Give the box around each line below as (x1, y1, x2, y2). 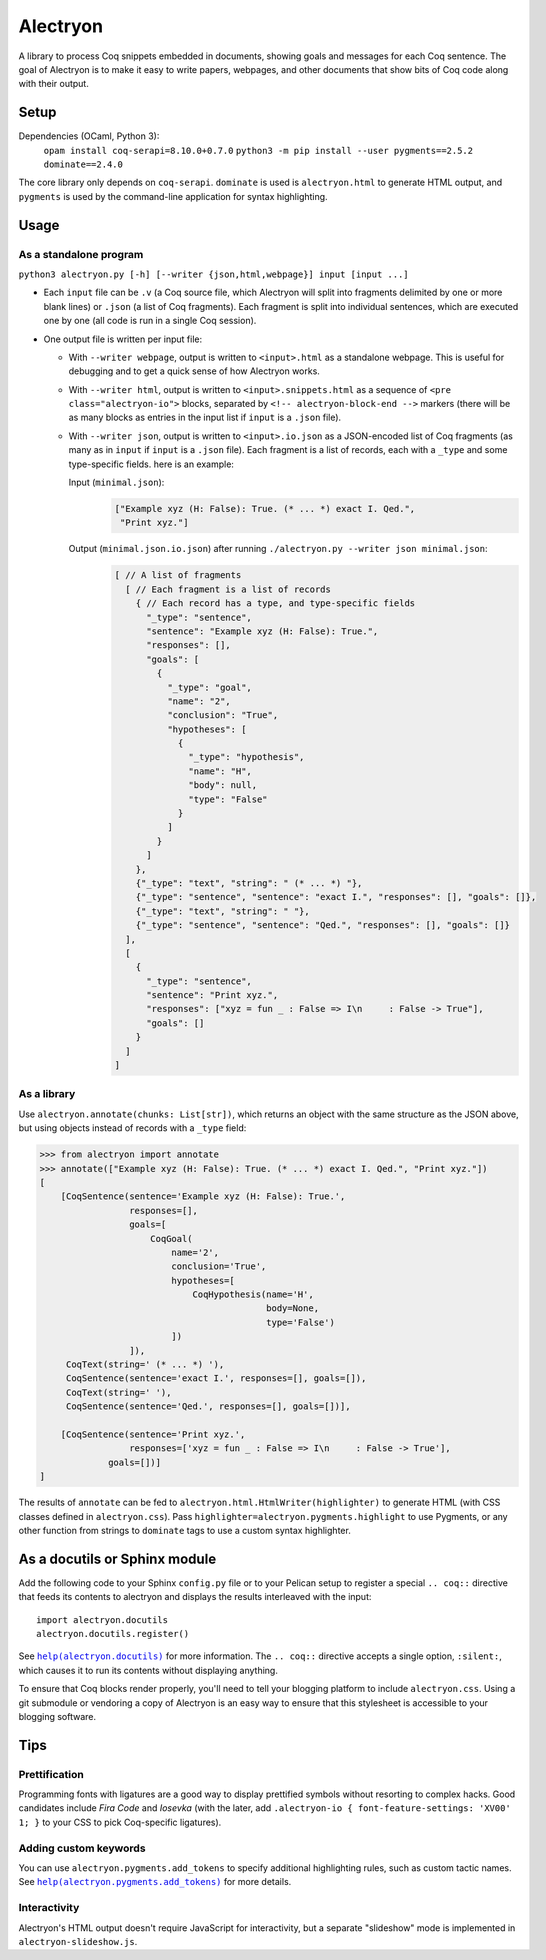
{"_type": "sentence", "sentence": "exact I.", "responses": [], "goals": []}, (135, 891, 537, 903)
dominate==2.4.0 (43, 159, 124, 170)
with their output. (18, 78, 89, 90)
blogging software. (18, 1710, 97, 1722)
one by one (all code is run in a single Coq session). (43, 315, 257, 327)
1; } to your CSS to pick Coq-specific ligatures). (18, 1816, 222, 1828)
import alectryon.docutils (36, 1614, 169, 1625)
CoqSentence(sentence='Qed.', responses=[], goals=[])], (65, 1401, 351, 1412)
